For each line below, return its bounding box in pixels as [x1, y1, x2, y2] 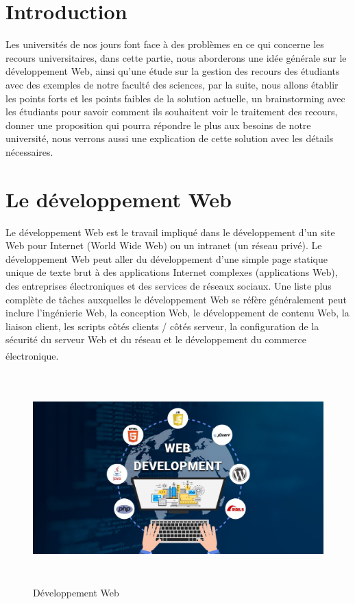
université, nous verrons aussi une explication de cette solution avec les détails [5, 131, 334, 146]
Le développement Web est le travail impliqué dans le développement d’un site [5, 224, 335, 239]
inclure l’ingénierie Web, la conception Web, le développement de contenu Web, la [5, 305, 350, 320]
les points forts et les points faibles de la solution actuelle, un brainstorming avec [5, 91, 345, 105]
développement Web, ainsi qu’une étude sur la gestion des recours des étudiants [5, 64, 340, 78]
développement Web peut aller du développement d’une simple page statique [5, 251, 328, 266]
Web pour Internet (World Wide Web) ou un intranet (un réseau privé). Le [5, 238, 322, 253]
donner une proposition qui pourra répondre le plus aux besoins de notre [5, 117, 311, 132]
